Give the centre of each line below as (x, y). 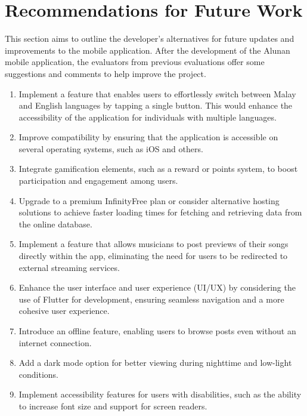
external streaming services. (69, 267)
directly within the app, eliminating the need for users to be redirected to (153, 256)
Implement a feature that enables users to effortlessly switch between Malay (157, 93)
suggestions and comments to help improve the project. (106, 73)
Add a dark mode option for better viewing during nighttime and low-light (155, 363)
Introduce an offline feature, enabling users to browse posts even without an (157, 331)
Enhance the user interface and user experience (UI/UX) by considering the (157, 287)
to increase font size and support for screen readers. (113, 406)
